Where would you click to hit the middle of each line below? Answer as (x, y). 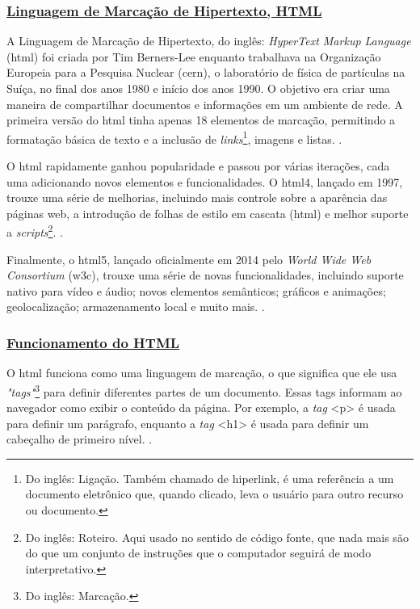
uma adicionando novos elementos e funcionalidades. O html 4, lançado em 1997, (205, 181)
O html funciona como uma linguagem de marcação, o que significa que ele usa (202, 373)
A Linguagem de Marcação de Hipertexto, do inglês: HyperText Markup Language (209, 41)
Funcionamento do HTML (93, 342)
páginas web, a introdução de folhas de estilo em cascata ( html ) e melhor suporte (208, 213)
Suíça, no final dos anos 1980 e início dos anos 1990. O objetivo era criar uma (198, 88)
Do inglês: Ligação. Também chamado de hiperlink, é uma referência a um (210, 478)
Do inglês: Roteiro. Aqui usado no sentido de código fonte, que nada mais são (217, 537)
